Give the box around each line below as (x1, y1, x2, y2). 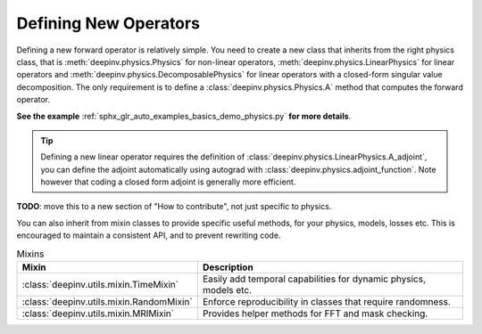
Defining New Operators (16, 13, 201, 33)
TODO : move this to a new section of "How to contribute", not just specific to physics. (16, 201, 332, 212)
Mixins (16, 248, 45, 260)
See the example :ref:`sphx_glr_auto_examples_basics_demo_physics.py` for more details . (16, 110, 352, 121)
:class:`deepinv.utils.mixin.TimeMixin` (21, 279, 179, 290)
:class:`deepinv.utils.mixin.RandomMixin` (21, 296, 193, 307)
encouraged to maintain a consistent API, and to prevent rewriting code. (16, 230, 281, 240)
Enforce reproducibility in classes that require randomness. (202, 296, 451, 307)
